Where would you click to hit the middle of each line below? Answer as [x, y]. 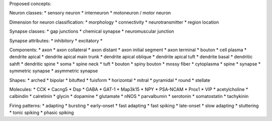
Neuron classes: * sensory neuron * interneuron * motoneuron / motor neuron [90, 13]
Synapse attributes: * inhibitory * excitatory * [56, 41]
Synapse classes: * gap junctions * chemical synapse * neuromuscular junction [92, 31]
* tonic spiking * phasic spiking [42, 112]
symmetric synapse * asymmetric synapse [54, 71]
